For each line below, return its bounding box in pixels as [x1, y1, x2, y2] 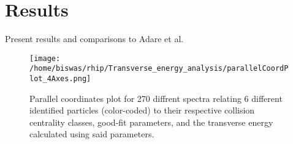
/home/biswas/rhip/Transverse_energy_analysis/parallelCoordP [29, 64, 289, 73]
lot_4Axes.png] [29, 74, 91, 84]
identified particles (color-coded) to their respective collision [29, 104, 255, 117]
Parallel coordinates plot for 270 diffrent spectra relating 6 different [29, 92, 283, 104]
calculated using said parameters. [29, 128, 154, 140]
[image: [29, 54, 61, 63]
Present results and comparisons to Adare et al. [5, 32, 184, 45]
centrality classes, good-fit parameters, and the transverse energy [29, 115, 273, 128]
